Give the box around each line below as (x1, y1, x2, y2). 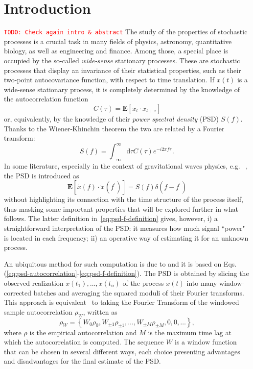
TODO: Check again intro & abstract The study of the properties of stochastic (4, 26, 248, 37)
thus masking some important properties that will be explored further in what (4, 203, 238, 214)
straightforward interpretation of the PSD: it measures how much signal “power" (4, 222, 245, 233)
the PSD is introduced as (4, 170, 79, 180)
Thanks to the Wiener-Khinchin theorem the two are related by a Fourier (4, 123, 225, 133)
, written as (83, 306, 117, 317)
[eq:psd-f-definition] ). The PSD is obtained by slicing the (79, 268, 249, 278)
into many (186, 277, 217, 288)
